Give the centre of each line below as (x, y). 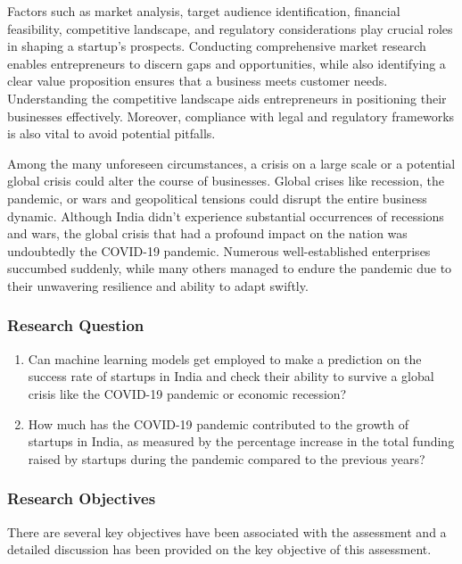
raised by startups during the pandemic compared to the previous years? (227, 458)
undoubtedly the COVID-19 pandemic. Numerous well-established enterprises (219, 250)
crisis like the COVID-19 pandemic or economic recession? (187, 393)
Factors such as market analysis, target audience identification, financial (204, 11)
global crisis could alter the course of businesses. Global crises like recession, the (226, 181)
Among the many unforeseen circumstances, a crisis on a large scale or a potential (231, 163)
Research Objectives (82, 498)
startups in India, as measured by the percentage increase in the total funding (241, 441)
